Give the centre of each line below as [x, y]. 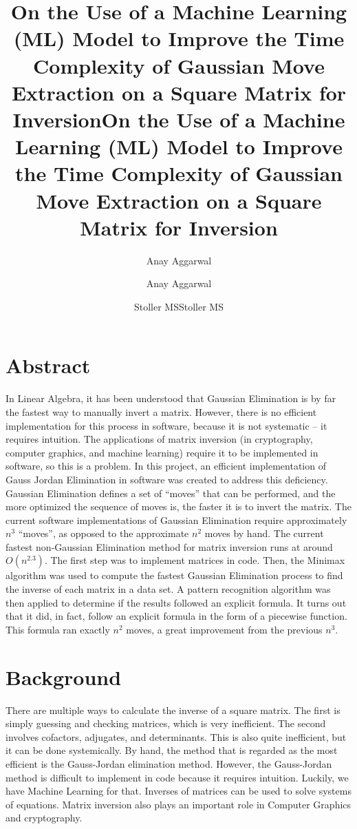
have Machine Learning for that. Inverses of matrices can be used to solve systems [178, 791]
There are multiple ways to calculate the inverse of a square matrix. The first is [173, 710]
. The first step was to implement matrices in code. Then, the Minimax [195, 560]
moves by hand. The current [264, 533]
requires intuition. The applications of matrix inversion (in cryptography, [159, 439]
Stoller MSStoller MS [178, 306]
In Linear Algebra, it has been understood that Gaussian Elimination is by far [171, 398]
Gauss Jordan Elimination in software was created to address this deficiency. [167, 479]
